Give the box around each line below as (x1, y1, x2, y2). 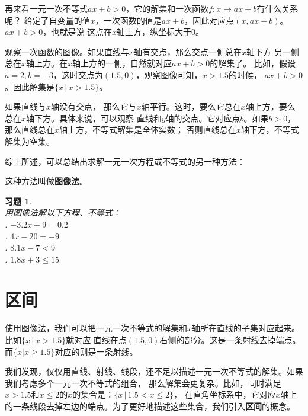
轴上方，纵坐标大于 (116, 25, 191, 38)
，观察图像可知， (136, 68, 203, 81)
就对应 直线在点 (66, 334, 127, 345)
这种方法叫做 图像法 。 (5, 175, 88, 187)
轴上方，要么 (245, 100, 296, 113)
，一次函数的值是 (95, 14, 162, 26)
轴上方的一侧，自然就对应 (72, 57, 172, 69)
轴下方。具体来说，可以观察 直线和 (26, 111, 162, 124)
